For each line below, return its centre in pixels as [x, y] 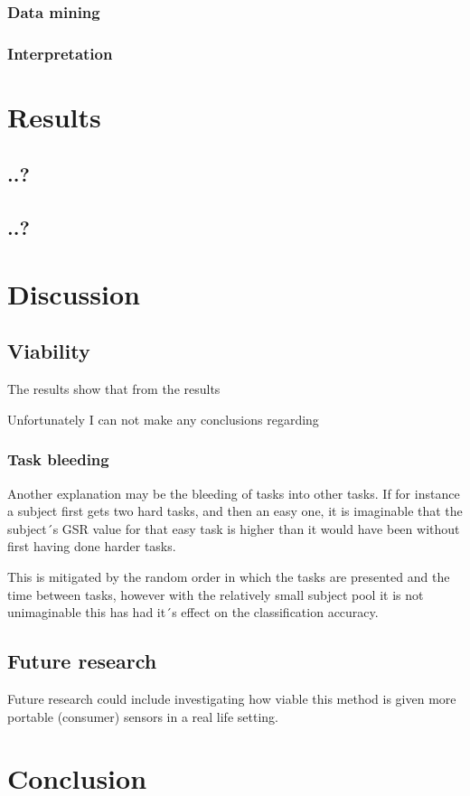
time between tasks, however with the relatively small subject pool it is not [216, 594]
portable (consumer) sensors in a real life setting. [143, 716]
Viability [49, 351]
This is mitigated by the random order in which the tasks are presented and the [229, 576]
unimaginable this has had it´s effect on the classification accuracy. [193, 612]
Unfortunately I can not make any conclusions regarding [163, 419]
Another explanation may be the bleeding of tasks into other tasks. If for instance [234, 493]
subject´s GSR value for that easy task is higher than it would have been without [234, 528]
